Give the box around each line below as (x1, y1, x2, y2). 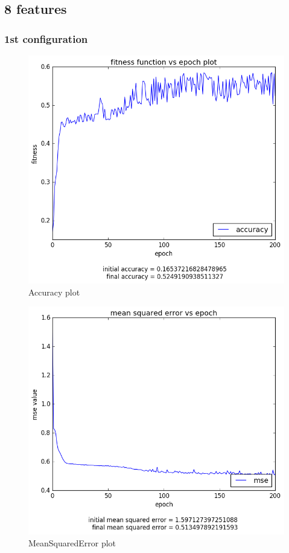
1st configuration (4, 31, 88, 46)
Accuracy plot (28, 285, 80, 298)
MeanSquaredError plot (28, 536, 116, 549)
